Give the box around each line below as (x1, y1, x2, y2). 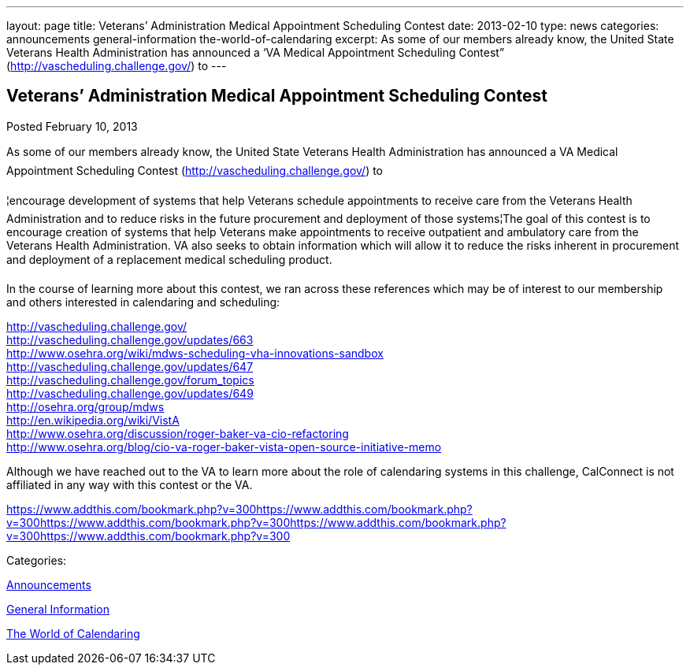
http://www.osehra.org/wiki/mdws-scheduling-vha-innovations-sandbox (6, 346, 384, 360)
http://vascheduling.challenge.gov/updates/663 (6, 332, 254, 347)
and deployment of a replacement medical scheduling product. (6, 252, 332, 266)
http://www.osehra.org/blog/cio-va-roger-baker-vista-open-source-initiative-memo (6, 439, 442, 454)
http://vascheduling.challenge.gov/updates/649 (6, 386, 254, 400)
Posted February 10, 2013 (6, 119, 138, 133)
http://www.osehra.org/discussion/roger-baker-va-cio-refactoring (6, 426, 349, 440)
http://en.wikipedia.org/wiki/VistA (6, 413, 180, 427)
